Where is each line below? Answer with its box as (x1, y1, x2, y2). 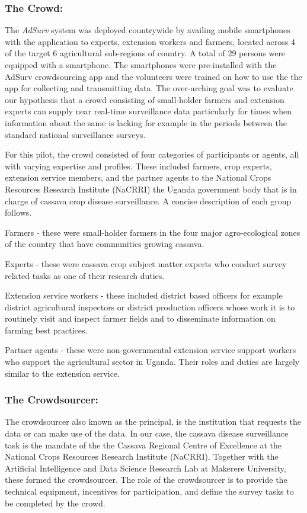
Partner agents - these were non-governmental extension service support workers (5, 344, 296, 356)
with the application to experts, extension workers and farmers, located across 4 (5, 35, 295, 47)
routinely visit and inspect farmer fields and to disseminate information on (5, 312, 276, 325)
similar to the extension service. (5, 367, 120, 379)
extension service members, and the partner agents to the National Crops (5, 171, 271, 184)
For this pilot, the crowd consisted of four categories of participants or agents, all (5, 148, 299, 161)
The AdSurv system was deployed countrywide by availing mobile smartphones (5, 24, 290, 36)
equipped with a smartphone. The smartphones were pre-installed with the (5, 59, 277, 70)
